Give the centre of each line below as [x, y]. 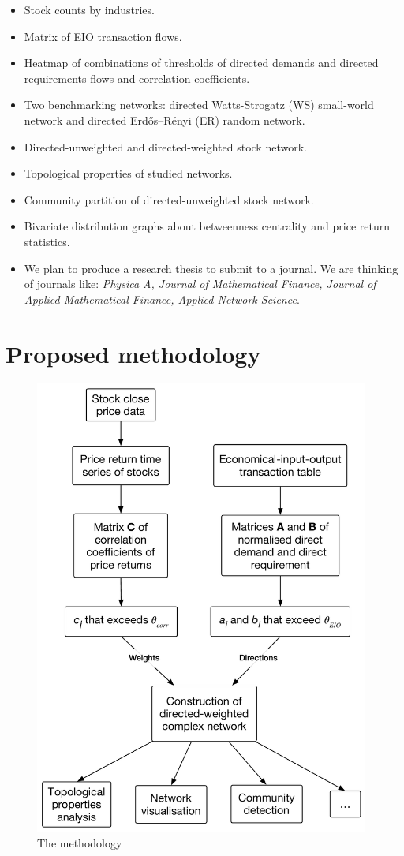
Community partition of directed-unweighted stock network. [169, 199]
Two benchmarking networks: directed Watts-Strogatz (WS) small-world [199, 105]
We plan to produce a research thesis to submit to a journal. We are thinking [211, 268]
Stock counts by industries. [89, 9]
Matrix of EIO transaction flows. [103, 36]
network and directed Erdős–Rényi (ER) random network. [165, 120]
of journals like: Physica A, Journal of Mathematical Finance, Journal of [200, 284]
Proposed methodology [133, 353]
